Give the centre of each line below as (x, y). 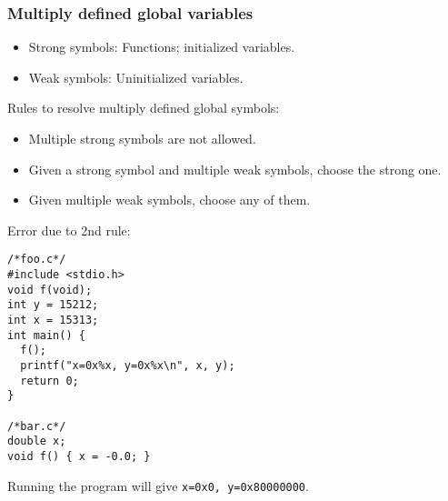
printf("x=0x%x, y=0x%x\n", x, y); (128, 365)
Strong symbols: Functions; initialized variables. (162, 47)
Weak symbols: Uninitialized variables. (136, 77)
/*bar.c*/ (37, 426)
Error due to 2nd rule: (69, 230)
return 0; (50, 381)
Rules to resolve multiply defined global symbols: (144, 108)
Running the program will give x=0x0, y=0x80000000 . (158, 485)
